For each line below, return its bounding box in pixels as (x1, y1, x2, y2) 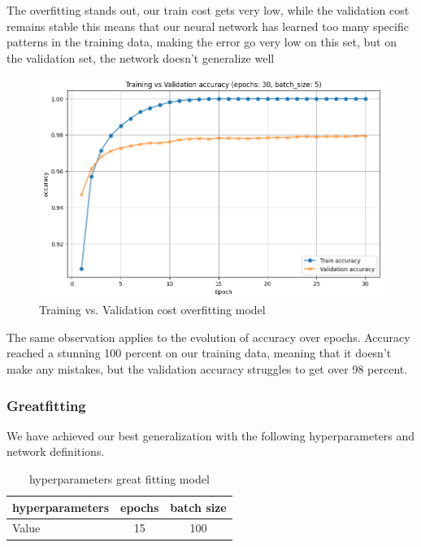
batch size (170, 498, 227, 515)
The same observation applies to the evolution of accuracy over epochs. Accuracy (7, 328, 410, 345)
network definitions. (7, 443, 105, 460)
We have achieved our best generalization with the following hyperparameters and (7, 427, 415, 444)
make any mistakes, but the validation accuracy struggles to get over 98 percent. (7, 361, 408, 377)
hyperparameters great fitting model (28, 470, 210, 487)
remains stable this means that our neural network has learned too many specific (7, 17, 409, 34)
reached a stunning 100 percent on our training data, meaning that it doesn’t (7, 344, 392, 361)
